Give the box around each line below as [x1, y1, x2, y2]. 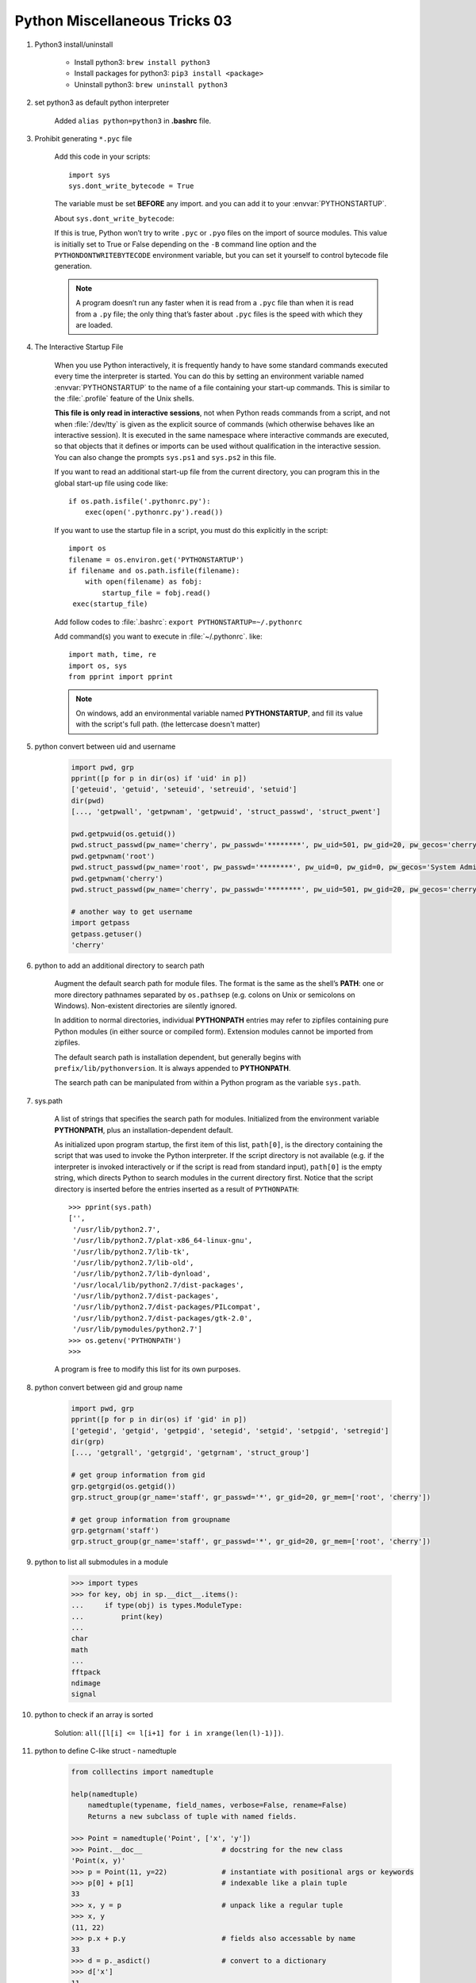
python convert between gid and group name [34, 1383, 182, 1392]
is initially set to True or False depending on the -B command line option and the [54, 239, 317, 249]
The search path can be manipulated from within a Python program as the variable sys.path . [54, 1078, 361, 1087]
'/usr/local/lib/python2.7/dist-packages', [72, 1280, 245, 1289]
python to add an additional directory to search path [34, 961, 205, 970]
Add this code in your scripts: [54, 152, 151, 162]
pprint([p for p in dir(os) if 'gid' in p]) [71, 1415, 248, 1424]
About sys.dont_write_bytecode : [54, 213, 175, 223]
